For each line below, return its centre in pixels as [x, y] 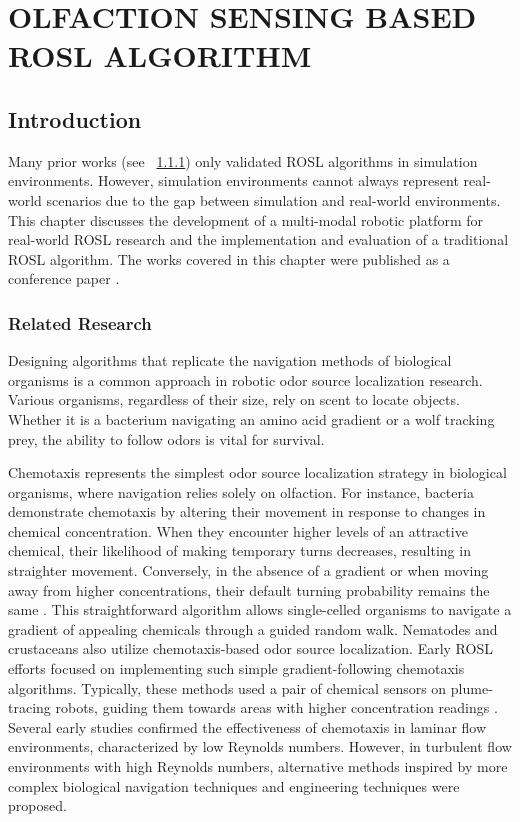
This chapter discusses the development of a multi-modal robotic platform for [245, 219]
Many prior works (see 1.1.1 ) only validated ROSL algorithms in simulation [243, 160]
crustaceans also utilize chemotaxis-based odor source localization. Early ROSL [250, 648]
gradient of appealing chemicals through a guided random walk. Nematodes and [253, 628]
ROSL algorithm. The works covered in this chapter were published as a [229, 258]
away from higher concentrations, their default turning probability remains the [249, 589]
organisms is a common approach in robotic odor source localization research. [245, 379]
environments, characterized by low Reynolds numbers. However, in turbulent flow [260, 746]
